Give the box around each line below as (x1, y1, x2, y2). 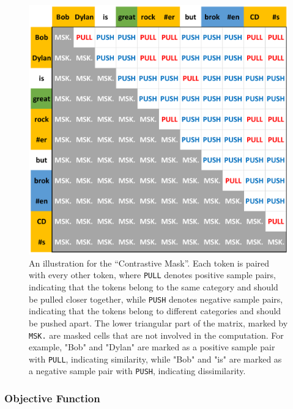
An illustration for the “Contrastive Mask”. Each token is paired (29, 256, 270, 269)
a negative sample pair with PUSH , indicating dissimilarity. (29, 364, 246, 377)
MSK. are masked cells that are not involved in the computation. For (29, 328, 284, 341)
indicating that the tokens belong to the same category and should (29, 281, 278, 293)
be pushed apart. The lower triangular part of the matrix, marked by (29, 316, 288, 329)
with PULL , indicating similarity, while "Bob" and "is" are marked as (29, 352, 282, 365)
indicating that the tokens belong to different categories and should (29, 304, 281, 317)
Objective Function (4, 391, 100, 406)
